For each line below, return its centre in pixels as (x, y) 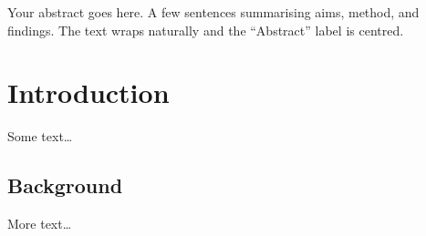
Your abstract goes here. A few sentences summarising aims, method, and (213, 12)
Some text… (40, 136)
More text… (40, 224)
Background (65, 185)
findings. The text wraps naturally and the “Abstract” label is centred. (206, 30)
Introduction (88, 92)
